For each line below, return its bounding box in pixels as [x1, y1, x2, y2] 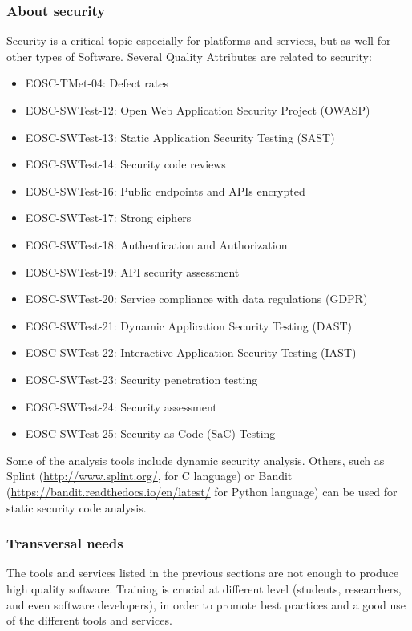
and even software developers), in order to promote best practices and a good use [6, 596, 406, 613]
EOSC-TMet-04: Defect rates [25, 75, 169, 91]
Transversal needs [6, 533, 123, 553]
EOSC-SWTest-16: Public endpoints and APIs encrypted [25, 182, 305, 199]
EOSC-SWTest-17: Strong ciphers [25, 209, 192, 226]
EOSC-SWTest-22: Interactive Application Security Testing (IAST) [25, 344, 357, 361]
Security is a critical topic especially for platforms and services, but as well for [6, 32, 391, 49]
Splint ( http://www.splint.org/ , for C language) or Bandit [6, 467, 293, 484]
